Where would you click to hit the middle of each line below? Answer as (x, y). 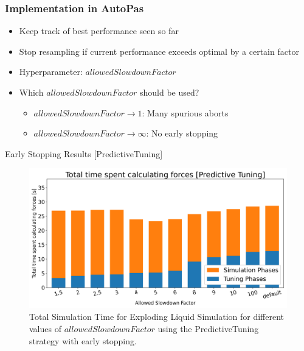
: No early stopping (182, 133)
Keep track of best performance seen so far (99, 31)
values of (45, 328)
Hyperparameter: (51, 72)
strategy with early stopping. (83, 340)
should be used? (170, 92)
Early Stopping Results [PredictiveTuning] (84, 153)
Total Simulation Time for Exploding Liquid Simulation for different (157, 317)
